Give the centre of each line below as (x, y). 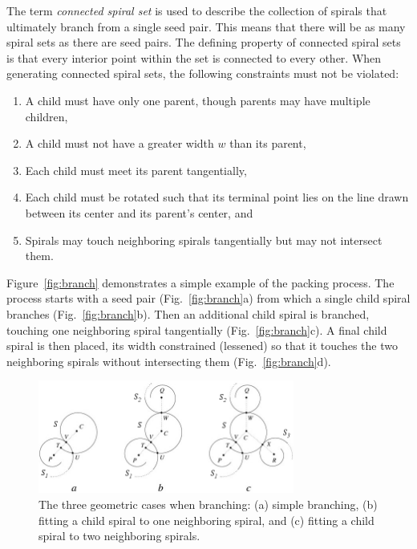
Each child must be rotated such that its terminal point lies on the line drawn (217, 197)
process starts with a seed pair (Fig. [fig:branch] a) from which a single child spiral (208, 298)
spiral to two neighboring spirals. (119, 536)
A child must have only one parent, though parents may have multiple (198, 100)
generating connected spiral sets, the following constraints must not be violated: (203, 73)
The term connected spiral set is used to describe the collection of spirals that (197, 10)
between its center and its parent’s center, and (139, 212)
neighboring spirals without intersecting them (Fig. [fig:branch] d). (169, 361)
